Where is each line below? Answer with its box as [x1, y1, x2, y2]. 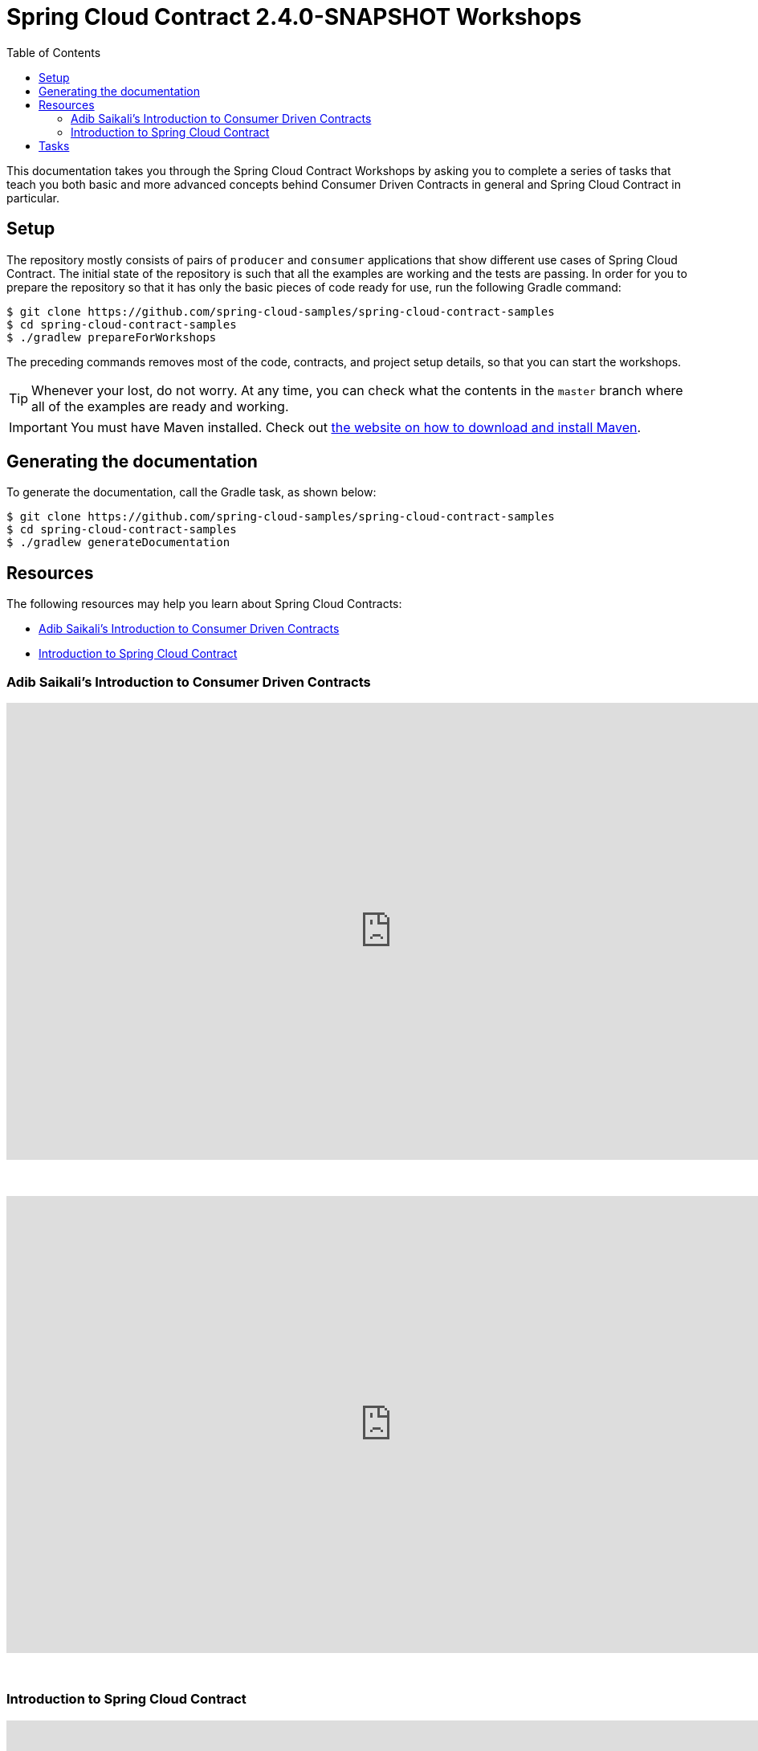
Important [9, 418, 67, 435]
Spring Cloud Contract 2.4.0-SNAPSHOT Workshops [6, 3, 582, 31]
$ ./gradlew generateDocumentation [6, 536, 230, 549]
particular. [6, 190, 59, 205]
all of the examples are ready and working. [31, 398, 289, 414]
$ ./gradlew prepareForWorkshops [6, 330, 217, 344]
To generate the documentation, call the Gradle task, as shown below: [6, 485, 377, 500]
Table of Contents [6, 45, 101, 59]
